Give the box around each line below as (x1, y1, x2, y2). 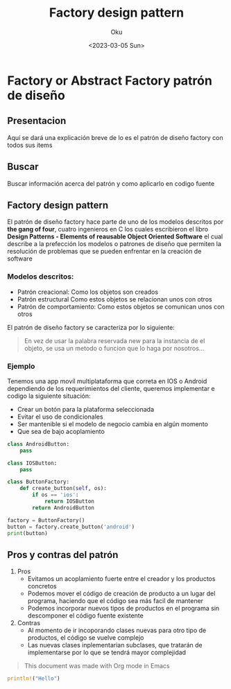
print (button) (7, 530, 49, 537)
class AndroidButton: (7, 440, 70, 448)
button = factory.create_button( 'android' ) (7, 523, 135, 530)
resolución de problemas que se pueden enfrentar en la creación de (7, 247, 202, 256)
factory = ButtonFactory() (7, 516, 85, 524)
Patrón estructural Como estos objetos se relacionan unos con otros (17, 295, 213, 303)
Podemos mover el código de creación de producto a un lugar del (27, 589, 216, 598)
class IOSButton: (7, 460, 58, 466)
